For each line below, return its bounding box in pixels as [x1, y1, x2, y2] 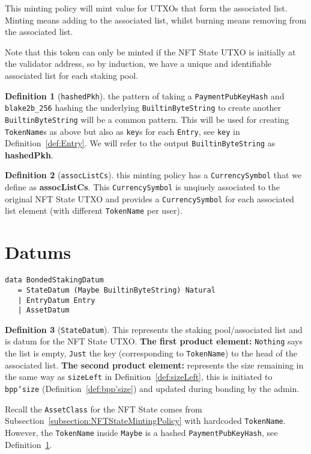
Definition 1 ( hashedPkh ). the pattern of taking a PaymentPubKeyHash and [5, 89, 285, 102]
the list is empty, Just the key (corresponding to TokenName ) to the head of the [5, 347, 297, 359]
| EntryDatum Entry [17, 296, 95, 305]
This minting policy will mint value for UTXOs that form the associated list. [5, 2, 288, 14]
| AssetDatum [17, 306, 70, 315]
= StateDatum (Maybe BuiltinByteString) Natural [17, 285, 216, 294]
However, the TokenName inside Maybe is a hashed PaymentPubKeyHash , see [5, 426, 278, 438]
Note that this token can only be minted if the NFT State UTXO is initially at [5, 45, 296, 58]
